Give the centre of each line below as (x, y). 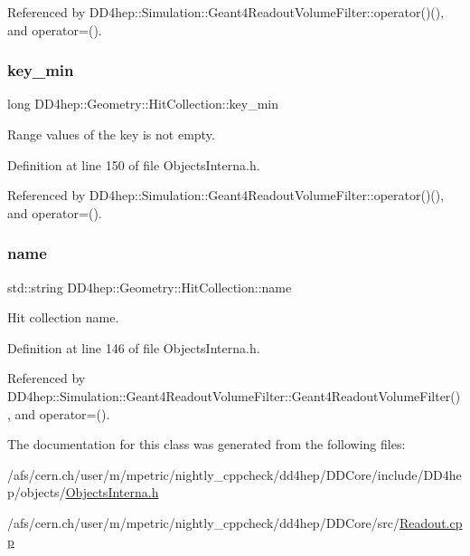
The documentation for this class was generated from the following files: (207, 444)
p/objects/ (37, 492)
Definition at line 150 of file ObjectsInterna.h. (134, 164)
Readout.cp (431, 522)
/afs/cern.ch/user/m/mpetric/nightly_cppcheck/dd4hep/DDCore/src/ (204, 522)
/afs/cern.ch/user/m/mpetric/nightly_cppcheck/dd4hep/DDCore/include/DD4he (235, 474)
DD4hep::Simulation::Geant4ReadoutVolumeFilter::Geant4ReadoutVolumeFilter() (234, 395)
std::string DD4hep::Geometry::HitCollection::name (150, 287)
